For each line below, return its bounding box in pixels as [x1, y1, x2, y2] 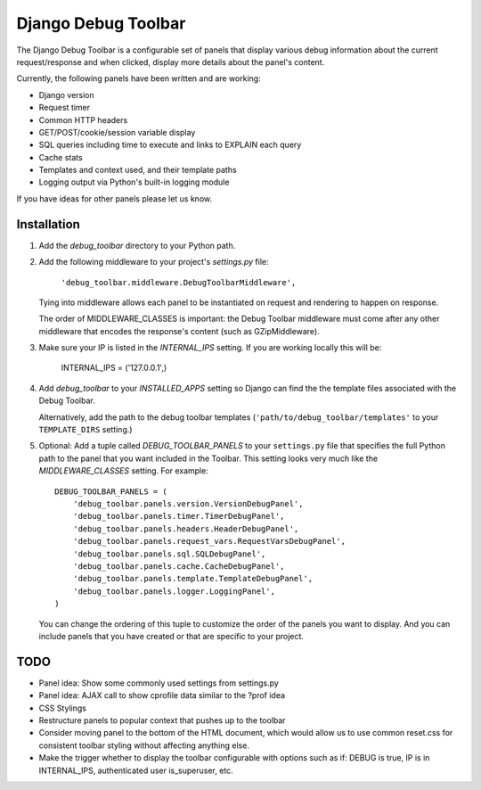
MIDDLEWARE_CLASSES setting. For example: [38, 465, 208, 476]
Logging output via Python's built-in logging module [38, 177, 230, 187]
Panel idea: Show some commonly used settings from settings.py [38, 678, 280, 688]
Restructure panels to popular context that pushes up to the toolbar [38, 714, 286, 726]
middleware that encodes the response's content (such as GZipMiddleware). [38, 325, 320, 336]
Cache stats [38, 152, 84, 162]
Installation [16, 217, 80, 232]
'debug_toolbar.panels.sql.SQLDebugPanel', [72, 548, 266, 559]
